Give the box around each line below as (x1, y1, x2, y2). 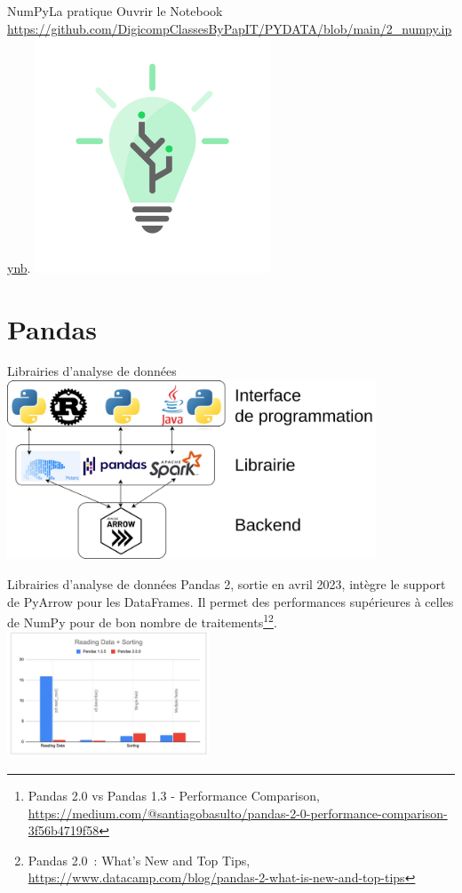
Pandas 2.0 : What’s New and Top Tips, (28, 850, 251, 869)
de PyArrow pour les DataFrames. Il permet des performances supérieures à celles (7, 592, 454, 610)
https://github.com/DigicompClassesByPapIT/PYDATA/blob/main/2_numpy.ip (7, 19, 452, 37)
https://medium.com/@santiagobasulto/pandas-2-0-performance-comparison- (28, 803, 448, 822)
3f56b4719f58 (28, 821, 100, 840)
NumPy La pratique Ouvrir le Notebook (7, 2, 223, 20)
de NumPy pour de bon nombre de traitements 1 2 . (7, 610, 277, 631)
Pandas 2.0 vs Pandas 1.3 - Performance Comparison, (28, 785, 320, 804)
